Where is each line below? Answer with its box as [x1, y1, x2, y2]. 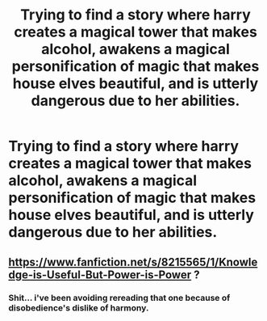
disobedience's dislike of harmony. [8, 302, 149, 313]
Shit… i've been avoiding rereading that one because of [8, 292, 231, 303]
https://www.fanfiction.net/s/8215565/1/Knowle [8, 255, 258, 268]
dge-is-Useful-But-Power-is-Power [8, 268, 192, 281]
